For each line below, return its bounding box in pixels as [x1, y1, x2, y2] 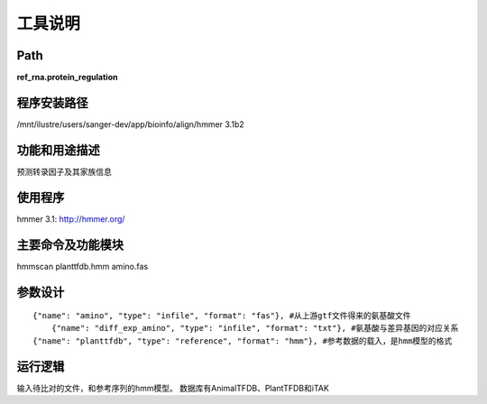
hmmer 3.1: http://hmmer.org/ [16, 213, 125, 225]
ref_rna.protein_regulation [16, 72, 118, 83]
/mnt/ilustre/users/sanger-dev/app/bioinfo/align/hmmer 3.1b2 [16, 118, 244, 130]
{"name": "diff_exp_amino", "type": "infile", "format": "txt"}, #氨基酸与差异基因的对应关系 [51, 323, 459, 334]
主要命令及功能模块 [16, 237, 124, 252]
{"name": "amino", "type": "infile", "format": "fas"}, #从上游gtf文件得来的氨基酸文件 [32, 311, 411, 321]
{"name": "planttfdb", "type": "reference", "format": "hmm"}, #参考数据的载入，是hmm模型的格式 [32, 335, 453, 346]
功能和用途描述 [16, 142, 100, 158]
